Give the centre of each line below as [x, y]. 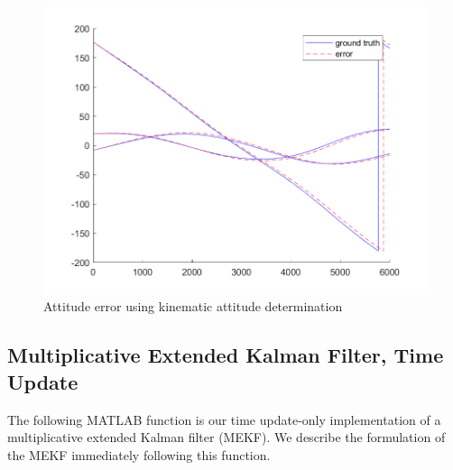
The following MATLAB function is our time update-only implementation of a [224, 419]
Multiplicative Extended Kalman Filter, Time [226, 355]
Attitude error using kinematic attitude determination [193, 306]
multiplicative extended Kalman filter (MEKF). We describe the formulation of [226, 437]
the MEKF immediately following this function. [139, 454]
